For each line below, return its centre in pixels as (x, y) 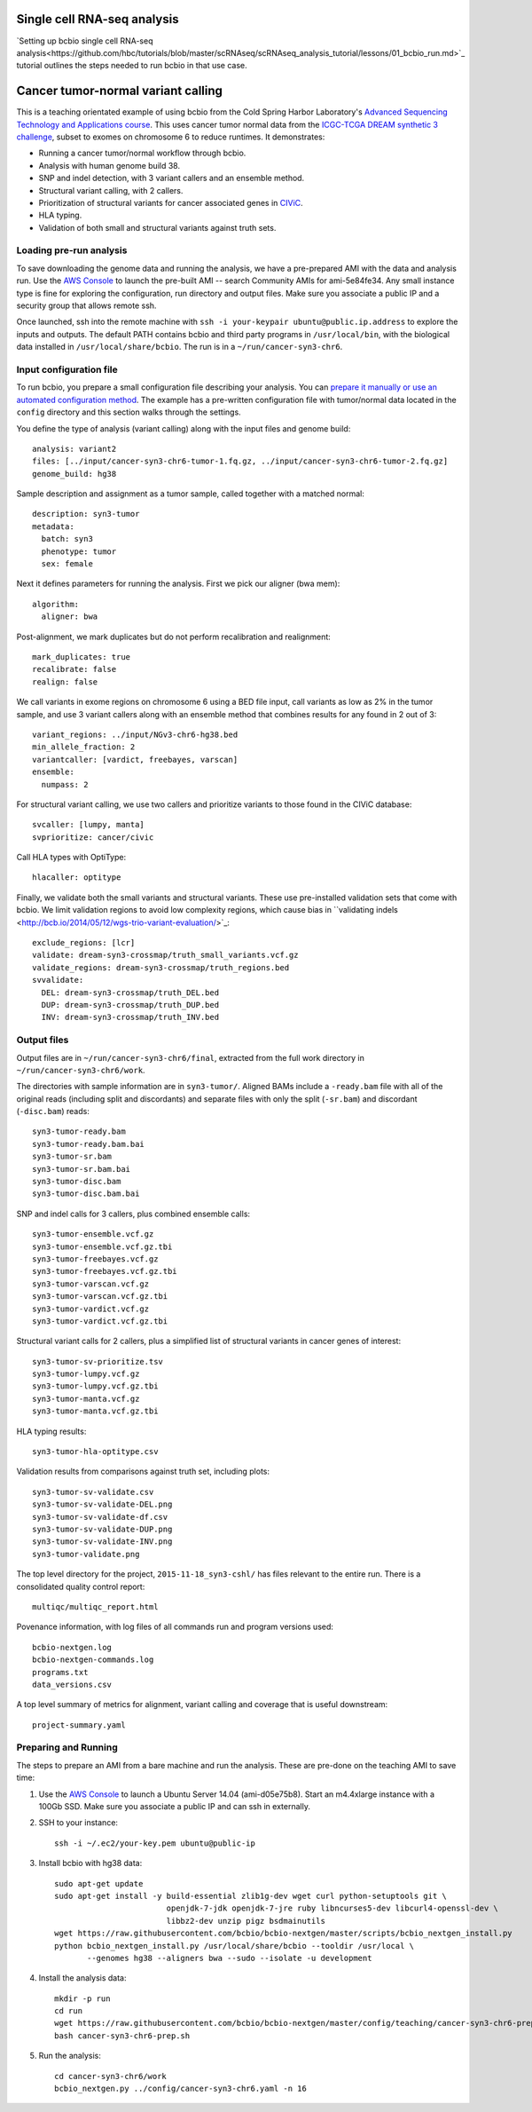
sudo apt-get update (99, 1883)
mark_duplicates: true (82, 657)
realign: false (65, 682)
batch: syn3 (67, 539)
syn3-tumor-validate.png (86, 1554)
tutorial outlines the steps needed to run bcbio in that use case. (132, 66)
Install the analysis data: (83, 1978)
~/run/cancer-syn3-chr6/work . (81, 1070)
